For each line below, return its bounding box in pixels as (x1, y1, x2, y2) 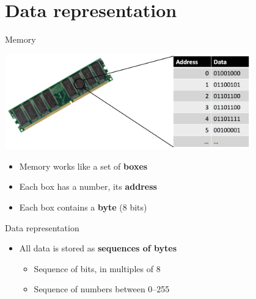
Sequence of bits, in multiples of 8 (34, 262, 161, 275)
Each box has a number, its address (19, 180, 157, 193)
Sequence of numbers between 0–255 (34, 283, 170, 295)
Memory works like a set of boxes (19, 159, 148, 172)
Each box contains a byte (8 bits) (19, 201, 147, 214)
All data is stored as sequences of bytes (19, 242, 177, 254)
